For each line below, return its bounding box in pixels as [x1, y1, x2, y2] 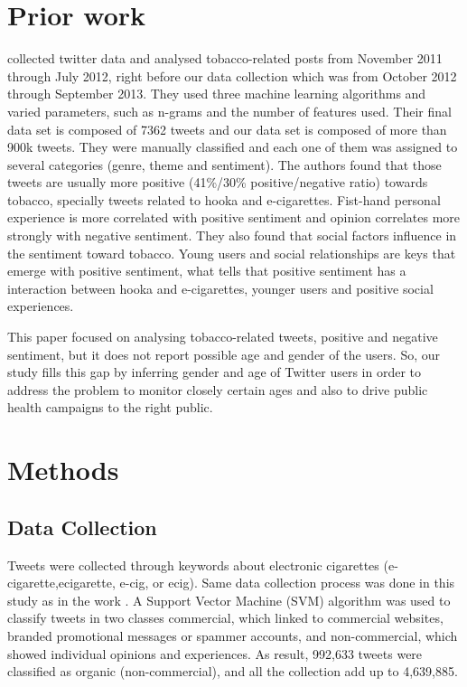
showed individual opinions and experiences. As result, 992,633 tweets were [7, 644, 423, 663]
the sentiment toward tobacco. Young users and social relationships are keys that [7, 243, 456, 262]
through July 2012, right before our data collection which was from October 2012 [7, 66, 457, 85]
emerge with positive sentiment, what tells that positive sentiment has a [7, 261, 406, 280]
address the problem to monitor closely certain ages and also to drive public [7, 380, 428, 399]
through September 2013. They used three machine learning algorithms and [7, 84, 426, 103]
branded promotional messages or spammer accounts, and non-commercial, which [7, 626, 458, 645]
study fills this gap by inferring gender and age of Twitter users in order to [7, 362, 422, 381]
